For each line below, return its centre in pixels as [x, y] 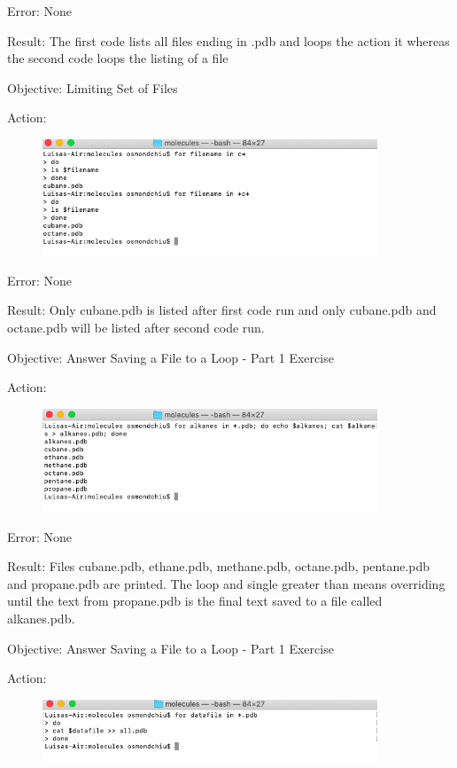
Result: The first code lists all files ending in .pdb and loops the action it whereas [228, 40]
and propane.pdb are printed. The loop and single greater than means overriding [226, 583]
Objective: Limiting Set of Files [93, 87]
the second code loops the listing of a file [118, 58]
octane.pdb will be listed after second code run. [136, 328]
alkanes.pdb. [41, 619]
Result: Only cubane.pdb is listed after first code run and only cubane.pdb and [222, 310]
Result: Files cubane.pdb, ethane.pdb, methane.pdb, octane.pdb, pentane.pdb [219, 566]
